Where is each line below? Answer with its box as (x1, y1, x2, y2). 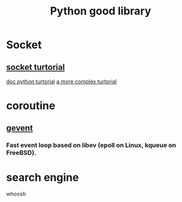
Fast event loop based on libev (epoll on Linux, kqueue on (6, 141, 177, 149)
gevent (6, 123, 33, 133)
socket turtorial (6, 62, 65, 72)
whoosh (6, 191, 26, 198)
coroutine (6, 99, 56, 112)
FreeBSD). (6, 148, 37, 157)
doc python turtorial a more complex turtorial (6, 78, 117, 85)
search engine (6, 170, 79, 184)
